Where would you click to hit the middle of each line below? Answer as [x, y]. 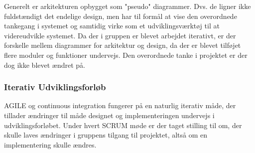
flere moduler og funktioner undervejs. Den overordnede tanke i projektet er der [126, 55]
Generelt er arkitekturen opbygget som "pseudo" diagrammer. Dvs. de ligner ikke [127, 6]
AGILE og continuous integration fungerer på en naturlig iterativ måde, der [120, 105]
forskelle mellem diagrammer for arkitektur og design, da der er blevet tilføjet [123, 45]
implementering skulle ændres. [50, 144]
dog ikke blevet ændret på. [45, 65]
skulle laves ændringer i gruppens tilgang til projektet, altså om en [106, 135]
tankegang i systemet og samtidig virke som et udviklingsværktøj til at [112, 26]
